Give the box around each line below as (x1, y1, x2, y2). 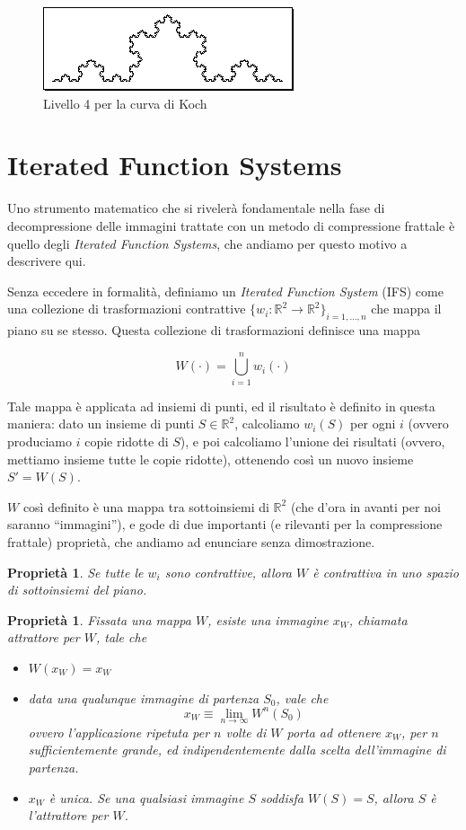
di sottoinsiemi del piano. (7, 580, 147, 599)
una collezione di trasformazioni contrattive (7, 299, 246, 318)
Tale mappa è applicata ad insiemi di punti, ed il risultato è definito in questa (7, 396, 435, 415)
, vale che (276, 688, 329, 707)
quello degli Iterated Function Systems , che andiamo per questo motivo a (7, 234, 408, 252)
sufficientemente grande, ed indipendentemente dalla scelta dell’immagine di (28, 740, 446, 759)
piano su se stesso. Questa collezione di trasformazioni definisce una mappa (7, 321, 420, 340)
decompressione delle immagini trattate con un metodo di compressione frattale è (7, 216, 455, 234)
